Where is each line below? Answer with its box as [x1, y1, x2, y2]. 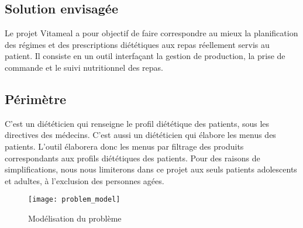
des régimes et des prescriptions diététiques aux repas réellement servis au [5, 38, 270, 50]
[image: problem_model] [28, 195, 120, 204]
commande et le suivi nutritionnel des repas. [5, 61, 163, 73]
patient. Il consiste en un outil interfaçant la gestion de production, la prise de [5, 50, 285, 62]
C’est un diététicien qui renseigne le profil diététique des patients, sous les [5, 117, 270, 129]
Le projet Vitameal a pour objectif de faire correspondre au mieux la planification [5, 27, 298, 39]
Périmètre [5, 89, 67, 108]
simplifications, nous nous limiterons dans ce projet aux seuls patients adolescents [5, 163, 297, 175]
